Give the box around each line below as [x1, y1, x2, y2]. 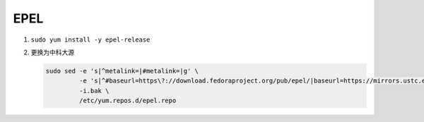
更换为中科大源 [30, 48, 74, 56]
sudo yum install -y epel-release [30, 35, 151, 44]
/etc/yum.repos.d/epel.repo [78, 97, 177, 105]
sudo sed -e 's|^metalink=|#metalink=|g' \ [45, 67, 199, 75]
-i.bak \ [78, 87, 110, 94]
